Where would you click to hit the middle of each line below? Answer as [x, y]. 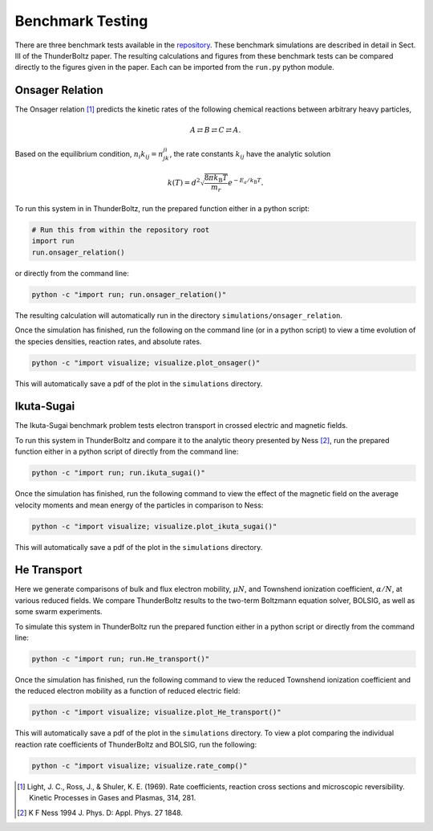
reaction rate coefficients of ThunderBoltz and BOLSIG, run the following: [136, 744]
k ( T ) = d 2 [184, 182]
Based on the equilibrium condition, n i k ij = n [89, 155]
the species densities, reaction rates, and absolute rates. [108, 341]
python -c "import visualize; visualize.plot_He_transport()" [156, 712]
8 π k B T [216, 179]
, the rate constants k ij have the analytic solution [250, 155]
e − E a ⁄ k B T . [246, 182]
